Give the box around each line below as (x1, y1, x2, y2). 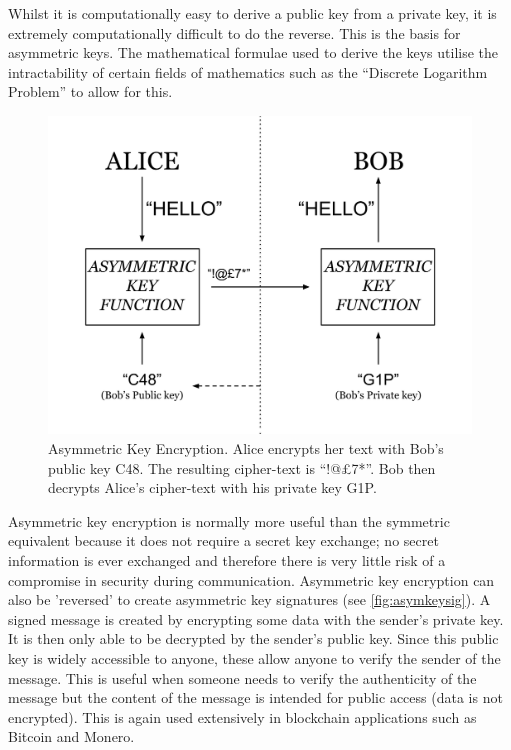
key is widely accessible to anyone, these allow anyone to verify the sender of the (8, 647, 501, 668)
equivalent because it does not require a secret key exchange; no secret (8, 530, 439, 551)
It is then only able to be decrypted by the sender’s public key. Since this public (8, 628, 499, 649)
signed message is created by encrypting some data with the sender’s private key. (8, 608, 504, 629)
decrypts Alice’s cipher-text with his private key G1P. (48, 477, 377, 498)
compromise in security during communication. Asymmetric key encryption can (8, 569, 495, 590)
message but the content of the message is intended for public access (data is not (8, 687, 503, 708)
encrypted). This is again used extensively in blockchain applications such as (8, 706, 477, 727)
